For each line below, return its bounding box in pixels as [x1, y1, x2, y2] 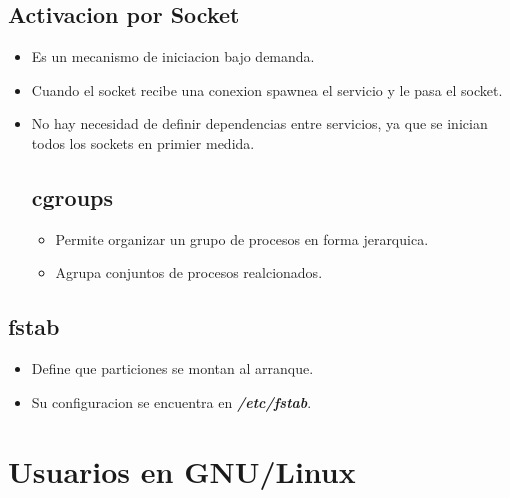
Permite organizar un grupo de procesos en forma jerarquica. [55, 228, 429, 249]
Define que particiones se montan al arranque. [31, 358, 314, 379]
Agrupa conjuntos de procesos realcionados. [55, 262, 323, 283]
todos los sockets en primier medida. [31, 132, 255, 153]
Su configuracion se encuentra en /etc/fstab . [31, 391, 312, 412]
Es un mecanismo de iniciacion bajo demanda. [31, 46, 315, 67]
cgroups [31, 181, 114, 212]
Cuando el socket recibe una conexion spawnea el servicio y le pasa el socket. [31, 79, 503, 100]
